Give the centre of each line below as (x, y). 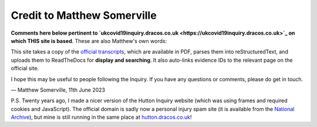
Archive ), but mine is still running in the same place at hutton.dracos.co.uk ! (101, 117)
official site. (25, 68)
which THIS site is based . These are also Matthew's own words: (89, 41)
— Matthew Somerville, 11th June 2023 (58, 90)
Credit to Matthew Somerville (84, 15)
